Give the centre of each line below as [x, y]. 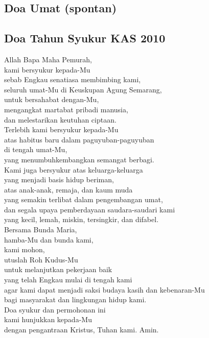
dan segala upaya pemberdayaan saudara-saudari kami [90, 209]
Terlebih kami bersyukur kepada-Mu [61, 129]
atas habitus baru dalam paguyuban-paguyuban [79, 139]
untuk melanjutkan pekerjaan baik [58, 269]
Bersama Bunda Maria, [41, 230]
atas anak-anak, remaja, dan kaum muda [68, 189]
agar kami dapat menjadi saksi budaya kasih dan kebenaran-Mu [104, 289]
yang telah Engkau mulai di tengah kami [68, 280]
